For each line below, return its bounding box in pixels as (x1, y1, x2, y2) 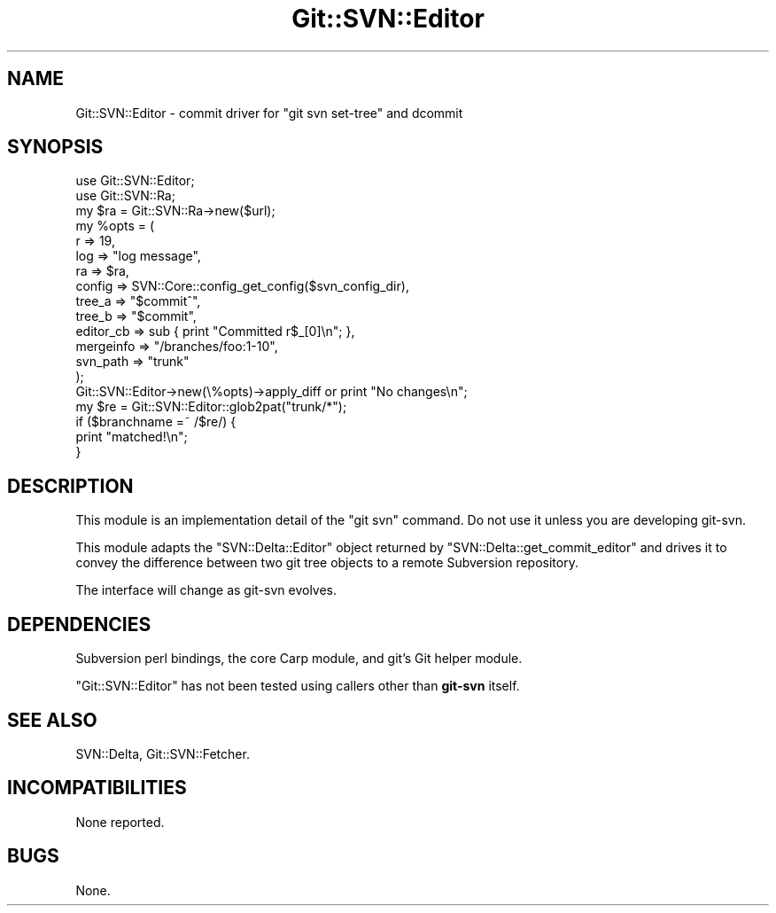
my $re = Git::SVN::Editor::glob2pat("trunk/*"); (75, 399, 347, 415)
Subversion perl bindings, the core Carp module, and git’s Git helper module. (75, 651, 523, 667)
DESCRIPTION (7, 474, 134, 497)
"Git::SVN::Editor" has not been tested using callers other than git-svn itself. (75, 678, 520, 694)
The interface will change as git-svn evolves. (75, 582, 338, 598)
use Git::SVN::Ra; (75, 188, 175, 204)
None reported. (75, 814, 165, 830)
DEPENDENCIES (7, 613, 151, 636)
